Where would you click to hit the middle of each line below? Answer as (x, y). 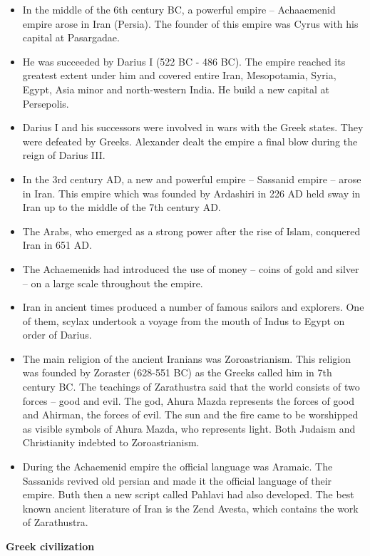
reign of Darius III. (64, 155)
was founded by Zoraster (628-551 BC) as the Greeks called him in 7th (177, 372)
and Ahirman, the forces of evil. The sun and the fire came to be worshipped (190, 415)
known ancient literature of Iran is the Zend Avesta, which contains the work (190, 508)
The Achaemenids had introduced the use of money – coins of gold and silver (191, 268)
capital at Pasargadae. (71, 37)
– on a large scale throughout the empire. (113, 283)
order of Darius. (57, 335)
